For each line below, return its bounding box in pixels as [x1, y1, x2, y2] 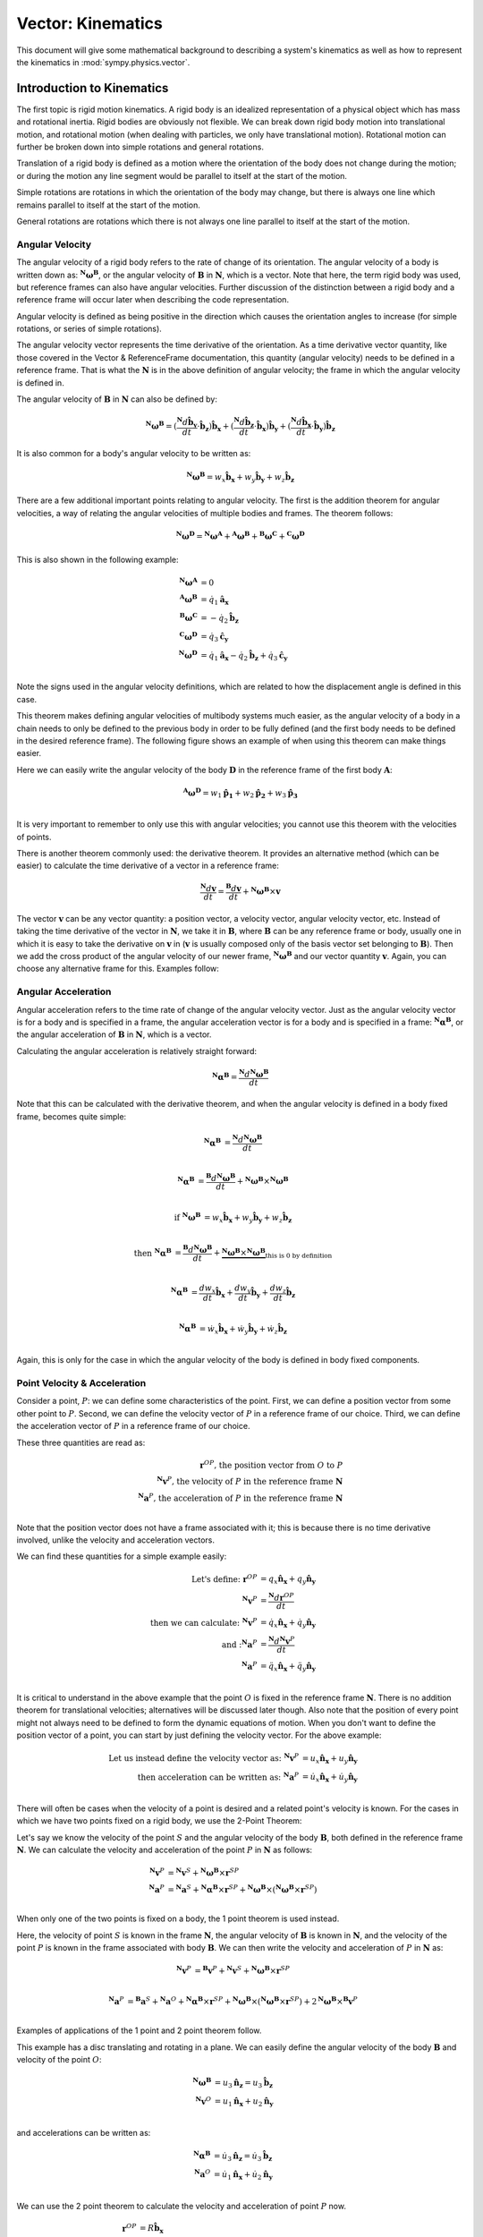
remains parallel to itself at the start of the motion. [16, 200, 201, 210]
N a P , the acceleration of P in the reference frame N [138, 1491, 343, 1503]
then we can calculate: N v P [150, 1615, 258, 1628]
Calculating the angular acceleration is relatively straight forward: [16, 1045, 258, 1056]
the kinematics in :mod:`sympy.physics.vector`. [16, 56, 191, 67]
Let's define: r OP [191, 1572, 258, 1584]
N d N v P [268, 1634, 295, 1646]
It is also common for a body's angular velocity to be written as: [16, 448, 251, 459]
